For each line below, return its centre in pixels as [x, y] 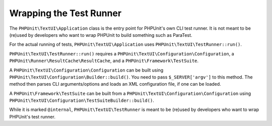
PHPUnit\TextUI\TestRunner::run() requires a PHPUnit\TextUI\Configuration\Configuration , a [122, 53]
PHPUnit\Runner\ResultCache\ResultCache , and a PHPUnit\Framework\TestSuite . [104, 61]
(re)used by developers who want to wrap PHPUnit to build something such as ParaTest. [101, 35]
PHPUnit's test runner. [32, 116]
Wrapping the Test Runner [65, 13]
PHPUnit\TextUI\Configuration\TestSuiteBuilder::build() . [82, 100]
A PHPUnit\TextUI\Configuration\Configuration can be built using [86, 70]
